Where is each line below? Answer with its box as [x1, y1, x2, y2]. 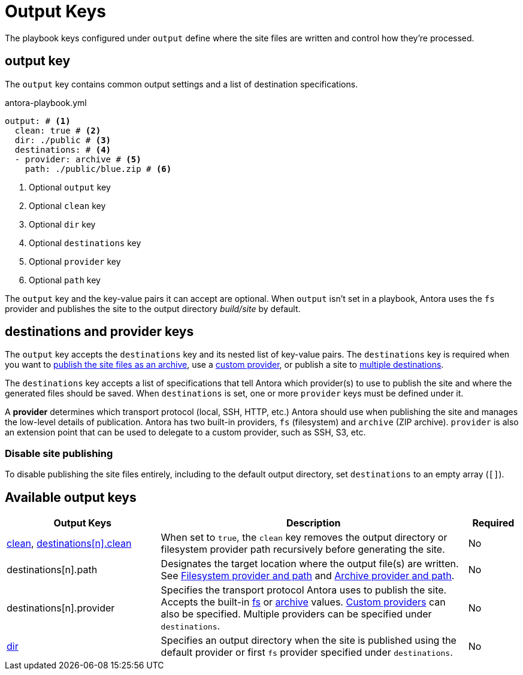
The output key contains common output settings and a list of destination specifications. [5, 78, 358, 89]
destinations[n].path [7, 564, 98, 576]
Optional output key [29, 181, 111, 192]
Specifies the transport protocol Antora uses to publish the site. [161, 584, 447, 597]
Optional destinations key [29, 237, 141, 248]
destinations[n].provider [7, 602, 115, 615]
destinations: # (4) [14, 144, 111, 155]
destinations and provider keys [5, 324, 194, 340]
